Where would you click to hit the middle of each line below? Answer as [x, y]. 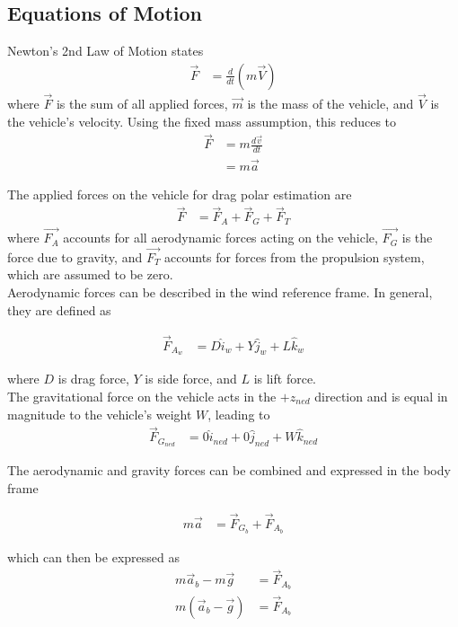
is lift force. [285, 379]
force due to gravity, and [75, 256]
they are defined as [59, 309]
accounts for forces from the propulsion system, [295, 256]
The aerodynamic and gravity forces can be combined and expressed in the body [229, 470]
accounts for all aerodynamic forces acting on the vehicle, [220, 238]
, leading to [239, 414]
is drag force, [93, 379]
